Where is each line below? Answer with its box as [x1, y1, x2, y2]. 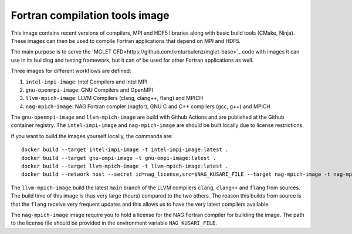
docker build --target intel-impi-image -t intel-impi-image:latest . [21, 146, 229, 153]
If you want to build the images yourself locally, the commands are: [11, 132, 173, 139]
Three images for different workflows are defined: [11, 68, 131, 75]
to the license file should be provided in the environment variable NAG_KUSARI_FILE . [11, 219, 217, 226]
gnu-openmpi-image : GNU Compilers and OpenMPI [25, 86, 154, 93]
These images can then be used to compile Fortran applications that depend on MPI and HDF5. [11, 37, 241, 44]
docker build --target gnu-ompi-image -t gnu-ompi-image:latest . [21, 155, 216, 161]
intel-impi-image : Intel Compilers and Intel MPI [25, 78, 148, 85]
